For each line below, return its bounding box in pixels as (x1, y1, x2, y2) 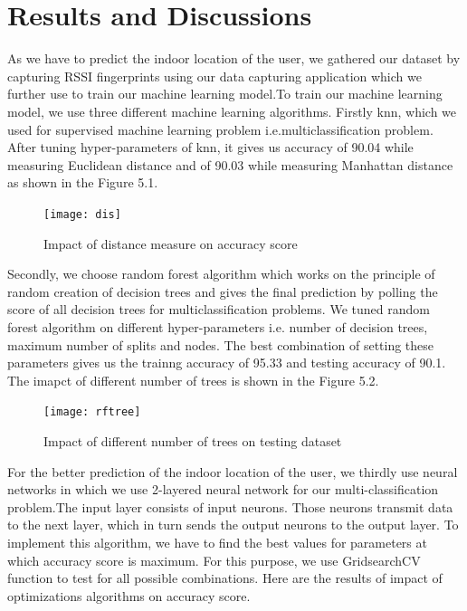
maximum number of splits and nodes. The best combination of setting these (7, 335, 434, 354)
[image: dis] (43, 207, 121, 221)
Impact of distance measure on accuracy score (43, 234, 298, 253)
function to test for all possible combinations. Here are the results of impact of (7, 568, 443, 587)
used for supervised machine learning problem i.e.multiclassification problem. (7, 119, 434, 138)
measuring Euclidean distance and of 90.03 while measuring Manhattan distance (7, 155, 453, 174)
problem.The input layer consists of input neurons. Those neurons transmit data (7, 497, 453, 516)
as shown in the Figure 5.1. (7, 173, 158, 192)
